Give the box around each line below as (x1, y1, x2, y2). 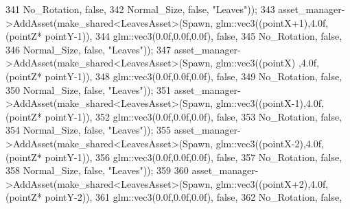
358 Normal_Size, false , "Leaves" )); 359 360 (5, 163, 189, 177)
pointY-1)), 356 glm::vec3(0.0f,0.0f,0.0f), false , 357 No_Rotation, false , (45, 149, 342, 164)
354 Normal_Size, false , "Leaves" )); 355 (5, 123, 172, 137)
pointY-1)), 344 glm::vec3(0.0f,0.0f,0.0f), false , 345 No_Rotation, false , (45, 29, 342, 43)
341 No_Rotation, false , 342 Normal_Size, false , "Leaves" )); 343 (5, 2, 275, 16)
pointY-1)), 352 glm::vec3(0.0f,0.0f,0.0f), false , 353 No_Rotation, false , (45, 109, 342, 123)
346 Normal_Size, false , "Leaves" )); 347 (5, 42, 172, 56)
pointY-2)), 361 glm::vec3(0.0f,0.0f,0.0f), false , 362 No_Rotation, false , (45, 190, 342, 204)
